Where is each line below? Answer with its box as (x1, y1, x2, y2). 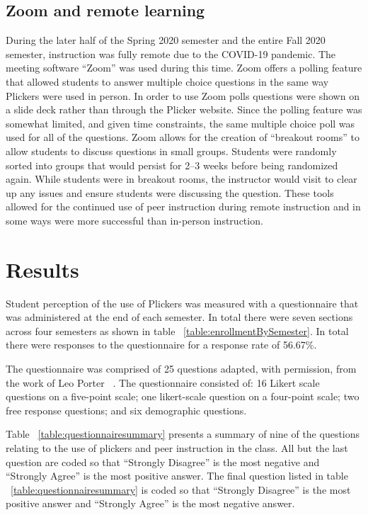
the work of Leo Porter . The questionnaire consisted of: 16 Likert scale (6, 375, 320, 390)
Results (6, 254, 79, 283)
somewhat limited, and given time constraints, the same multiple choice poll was (6, 115, 355, 130)
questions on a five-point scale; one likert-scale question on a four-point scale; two (6, 389, 360, 404)
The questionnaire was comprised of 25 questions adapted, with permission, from (6, 361, 357, 376)
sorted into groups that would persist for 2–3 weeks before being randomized (6, 157, 338, 172)
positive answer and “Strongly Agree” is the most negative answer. (6, 496, 295, 511)
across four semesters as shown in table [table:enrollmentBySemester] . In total (6, 323, 349, 338)
